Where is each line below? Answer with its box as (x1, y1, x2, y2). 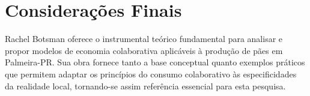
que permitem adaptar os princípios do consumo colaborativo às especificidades (5, 67, 297, 80)
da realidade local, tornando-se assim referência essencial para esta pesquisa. (5, 79, 286, 92)
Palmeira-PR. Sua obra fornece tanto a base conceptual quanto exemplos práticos (5, 56, 305, 68)
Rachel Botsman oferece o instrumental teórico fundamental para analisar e (5, 32, 283, 45)
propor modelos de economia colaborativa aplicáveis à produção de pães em (5, 44, 283, 56)
